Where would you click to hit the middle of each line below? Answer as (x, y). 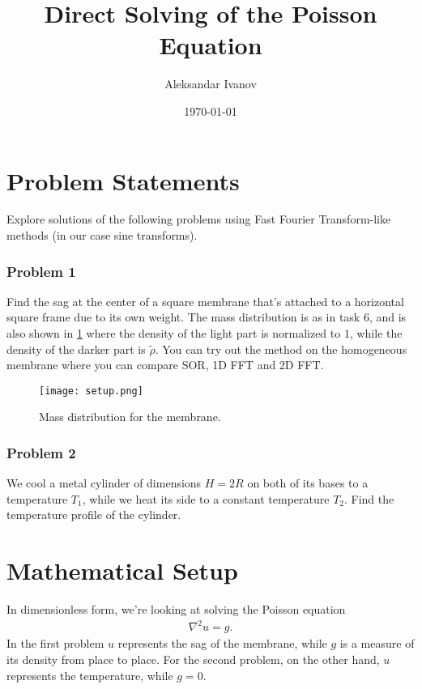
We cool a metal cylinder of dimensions (104, 483)
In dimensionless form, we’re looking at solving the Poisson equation (176, 609)
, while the (376, 333)
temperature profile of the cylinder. (94, 515)
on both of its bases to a (308, 483)
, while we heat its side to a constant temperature (206, 498)
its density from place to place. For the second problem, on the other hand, (193, 659)
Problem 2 (41, 452)
